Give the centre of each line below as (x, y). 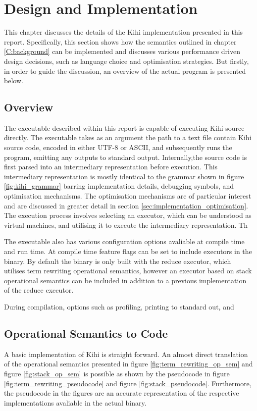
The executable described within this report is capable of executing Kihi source (124, 128)
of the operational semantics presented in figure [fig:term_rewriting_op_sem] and (128, 364)
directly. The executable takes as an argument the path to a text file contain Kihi (128, 137)
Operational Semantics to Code (86, 333)
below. (14, 80)
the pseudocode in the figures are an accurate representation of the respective (122, 393)
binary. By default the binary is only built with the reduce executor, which (118, 261)
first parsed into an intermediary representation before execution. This (111, 167)
